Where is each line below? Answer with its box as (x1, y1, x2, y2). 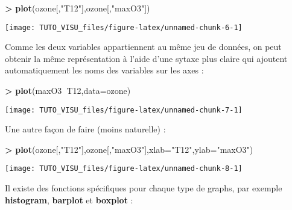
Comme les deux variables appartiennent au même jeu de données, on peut (5, 40, 282, 53)
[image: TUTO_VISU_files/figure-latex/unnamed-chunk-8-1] (5, 164, 243, 173)
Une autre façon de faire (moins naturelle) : (5, 123, 166, 135)
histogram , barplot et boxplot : (5, 193, 133, 206)
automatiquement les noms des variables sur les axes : (5, 64, 204, 76)
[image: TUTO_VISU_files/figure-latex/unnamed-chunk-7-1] (5, 105, 243, 114)
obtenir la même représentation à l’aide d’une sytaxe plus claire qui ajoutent (5, 52, 288, 64)
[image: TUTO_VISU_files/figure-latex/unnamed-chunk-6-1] (5, 23, 243, 32)
